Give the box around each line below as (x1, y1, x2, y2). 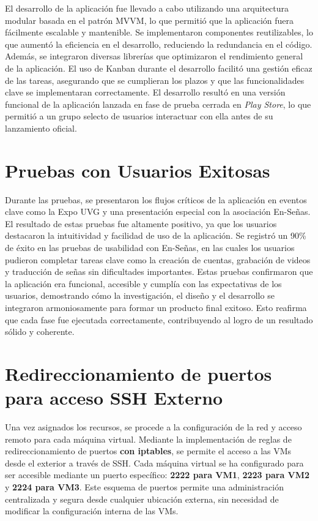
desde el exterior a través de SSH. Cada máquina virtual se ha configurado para (5, 456, 304, 469)
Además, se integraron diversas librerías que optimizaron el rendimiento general (5, 50, 303, 62)
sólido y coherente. (5, 325, 75, 338)
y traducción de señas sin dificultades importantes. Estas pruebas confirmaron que (5, 265, 313, 278)
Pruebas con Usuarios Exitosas (5, 157, 270, 182)
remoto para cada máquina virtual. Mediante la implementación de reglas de (5, 432, 292, 445)
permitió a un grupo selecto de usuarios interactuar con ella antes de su (5, 110, 273, 122)
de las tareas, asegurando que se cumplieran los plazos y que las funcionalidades (5, 73, 305, 86)
